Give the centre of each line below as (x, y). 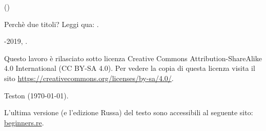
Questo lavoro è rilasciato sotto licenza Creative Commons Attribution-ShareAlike (133, 58)
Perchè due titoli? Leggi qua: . (52, 24)
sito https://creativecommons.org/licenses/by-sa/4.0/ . (89, 78)
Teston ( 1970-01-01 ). (36, 95)
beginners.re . (24, 122)
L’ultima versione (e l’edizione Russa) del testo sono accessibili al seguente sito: (129, 112)
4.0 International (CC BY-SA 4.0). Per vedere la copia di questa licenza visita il (130, 68)
